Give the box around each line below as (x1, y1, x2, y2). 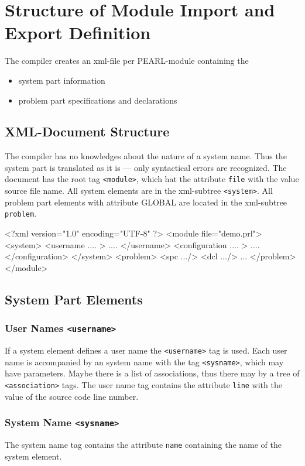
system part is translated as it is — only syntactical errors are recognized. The (5, 161, 287, 173)
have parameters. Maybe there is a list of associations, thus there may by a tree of (5, 367, 300, 379)
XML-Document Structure (5, 122, 170, 141)
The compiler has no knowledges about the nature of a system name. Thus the (5, 150, 287, 162)
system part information (18, 74, 105, 86)
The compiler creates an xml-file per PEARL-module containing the (5, 54, 249, 67)
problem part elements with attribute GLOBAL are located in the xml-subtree (5, 196, 287, 208)
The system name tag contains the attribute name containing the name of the (5, 438, 282, 450)
